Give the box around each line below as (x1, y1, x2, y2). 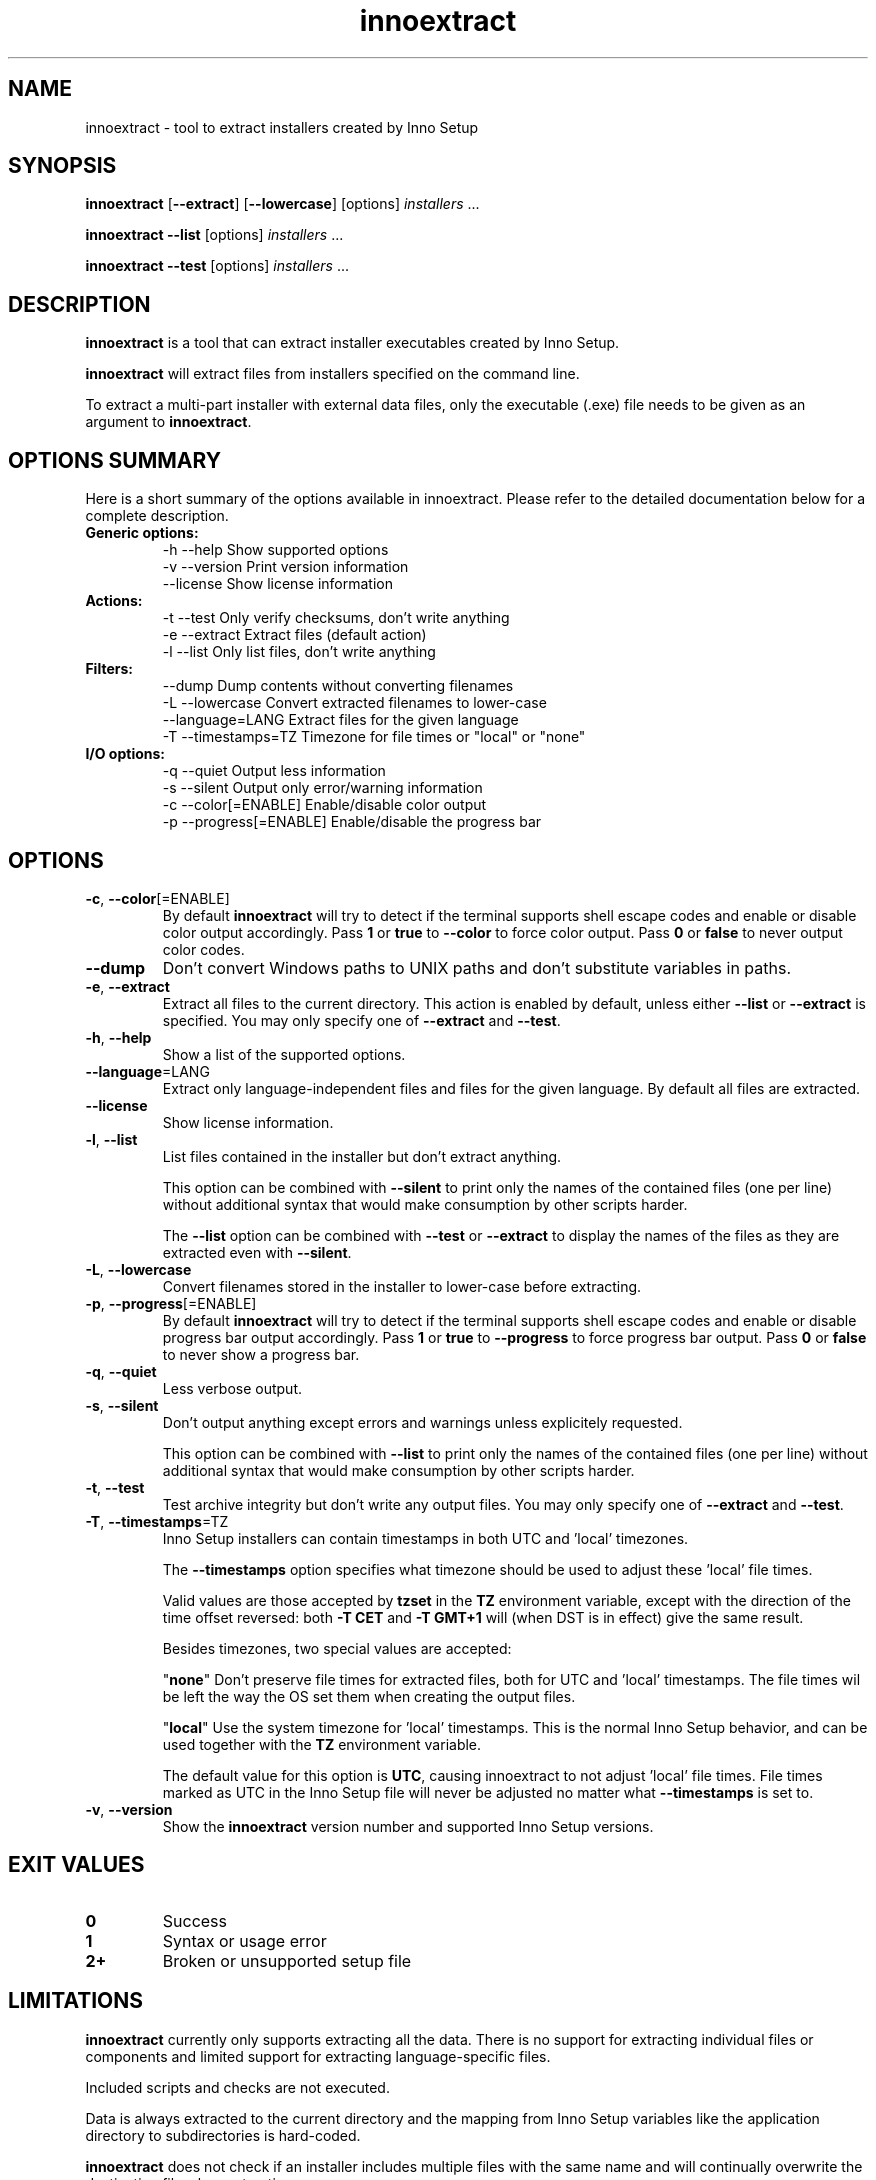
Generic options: (85, 524, 199, 542)
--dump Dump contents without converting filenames (162, 677, 514, 695)
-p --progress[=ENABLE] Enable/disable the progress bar (162, 813, 542, 831)
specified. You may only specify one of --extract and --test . (162, 1011, 561, 1029)
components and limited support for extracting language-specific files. (85, 2047, 551, 2065)
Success (162, 1910, 228, 1931)
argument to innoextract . (85, 413, 252, 431)
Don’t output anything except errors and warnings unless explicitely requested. (162, 1413, 683, 1431)
